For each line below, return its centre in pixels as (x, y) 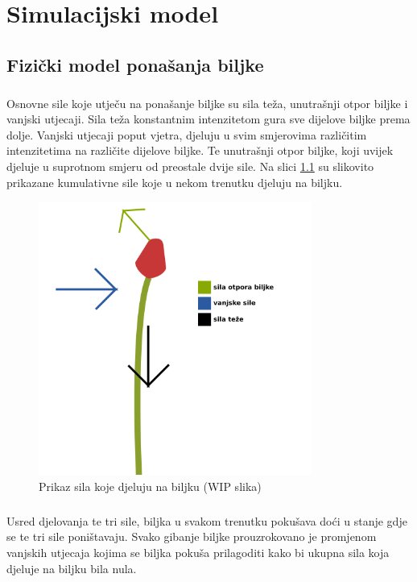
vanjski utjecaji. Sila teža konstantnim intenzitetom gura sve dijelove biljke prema (208, 119)
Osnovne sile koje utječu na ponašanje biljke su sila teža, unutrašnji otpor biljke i (207, 103)
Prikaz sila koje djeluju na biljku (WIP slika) (150, 486)
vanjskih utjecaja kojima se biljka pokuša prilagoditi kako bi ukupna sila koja (198, 553)
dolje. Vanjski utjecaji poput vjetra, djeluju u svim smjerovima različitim (187, 134)
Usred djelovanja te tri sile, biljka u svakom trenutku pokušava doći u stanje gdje (207, 520)
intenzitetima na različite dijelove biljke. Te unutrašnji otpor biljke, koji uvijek (200, 150)
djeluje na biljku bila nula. (72, 568)
